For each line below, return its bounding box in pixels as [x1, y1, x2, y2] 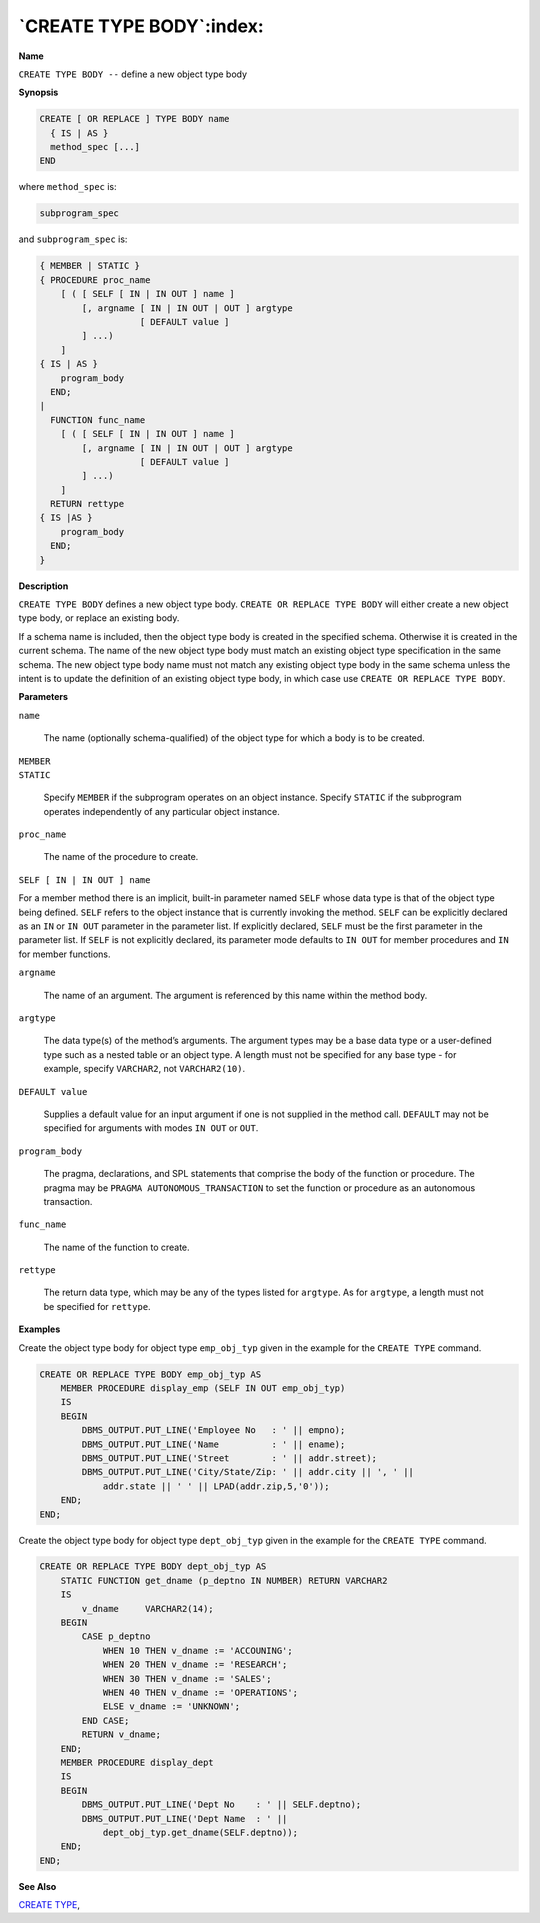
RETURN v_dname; [81, 1729, 162, 1740]
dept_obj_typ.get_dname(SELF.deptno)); [102, 1826, 299, 1838]
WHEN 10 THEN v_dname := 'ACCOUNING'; [102, 1645, 294, 1656]
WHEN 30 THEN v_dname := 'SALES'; [102, 1673, 272, 1684]
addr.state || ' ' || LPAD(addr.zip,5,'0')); [102, 1480, 330, 1492]
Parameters [18, 691, 69, 703]
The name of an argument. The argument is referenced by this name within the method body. [43, 989, 428, 1001]
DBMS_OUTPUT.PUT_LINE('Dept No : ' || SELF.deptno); [81, 1799, 362, 1810]
